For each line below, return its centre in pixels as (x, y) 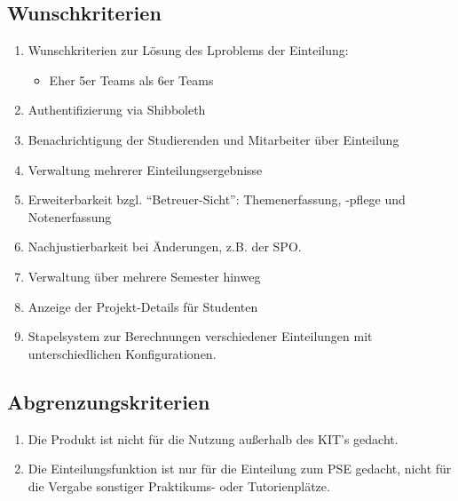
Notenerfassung (70, 216)
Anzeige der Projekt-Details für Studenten (143, 306)
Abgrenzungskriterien (109, 401)
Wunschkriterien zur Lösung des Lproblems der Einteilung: (188, 50)
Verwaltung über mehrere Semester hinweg (144, 276)
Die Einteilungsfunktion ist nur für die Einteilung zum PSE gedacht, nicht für (240, 469)
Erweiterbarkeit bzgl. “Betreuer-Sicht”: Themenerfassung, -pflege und (217, 199)
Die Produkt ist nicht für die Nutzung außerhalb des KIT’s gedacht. (213, 438)
